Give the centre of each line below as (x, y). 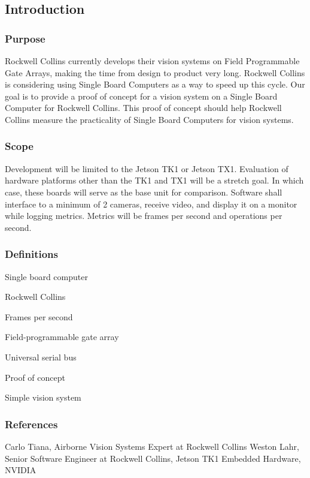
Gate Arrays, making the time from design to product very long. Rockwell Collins (155, 72)
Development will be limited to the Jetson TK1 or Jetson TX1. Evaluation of (147, 168)
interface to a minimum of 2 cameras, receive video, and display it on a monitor (151, 204)
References (31, 424)
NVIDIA (21, 470)
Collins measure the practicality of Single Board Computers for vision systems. (149, 119)
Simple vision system (43, 397)
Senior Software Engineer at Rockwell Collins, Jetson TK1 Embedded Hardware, (153, 458)
